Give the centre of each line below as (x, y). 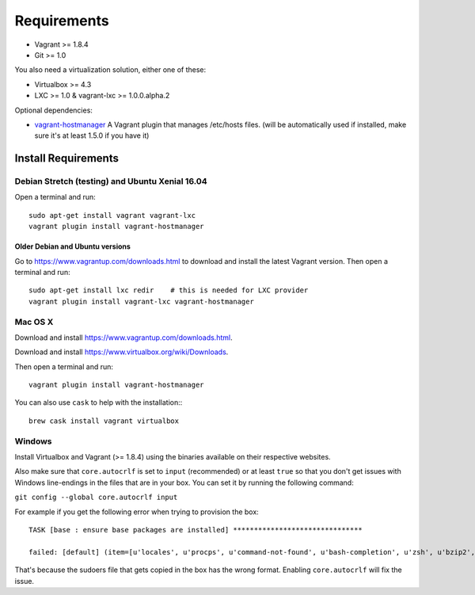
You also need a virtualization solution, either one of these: (110, 70)
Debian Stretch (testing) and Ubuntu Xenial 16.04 (111, 181)
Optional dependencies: (53, 110)
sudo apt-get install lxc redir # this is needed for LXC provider (169, 290)
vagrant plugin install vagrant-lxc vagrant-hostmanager (142, 301)
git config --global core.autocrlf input (96, 498)
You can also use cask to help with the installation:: (99, 402)
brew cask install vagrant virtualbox (104, 421)
